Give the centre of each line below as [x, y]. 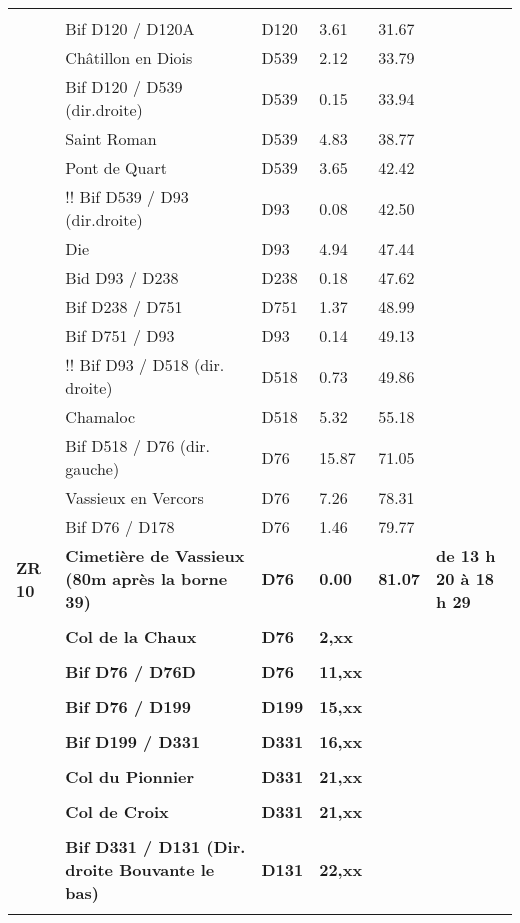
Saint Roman [111, 138]
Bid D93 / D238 [122, 277]
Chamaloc [100, 416]
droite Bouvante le [140, 869]
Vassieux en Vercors [134, 497]
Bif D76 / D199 [128, 706]
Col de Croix [117, 811]
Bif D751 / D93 [120, 335]
